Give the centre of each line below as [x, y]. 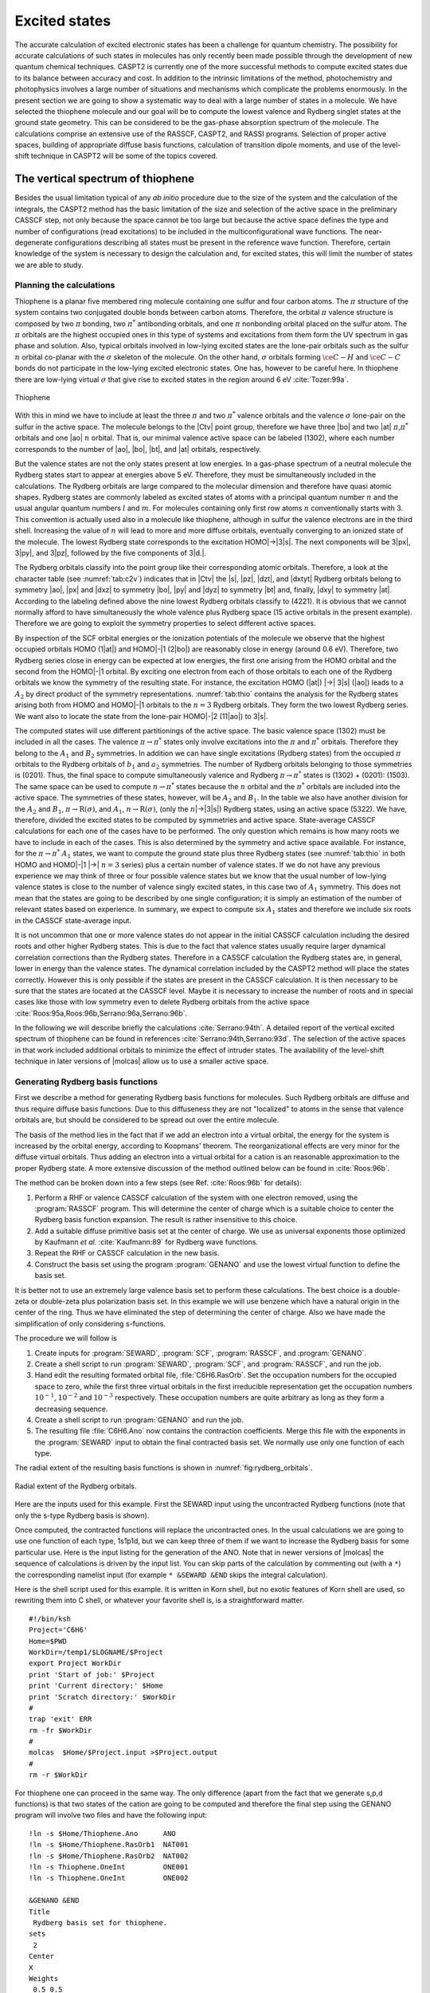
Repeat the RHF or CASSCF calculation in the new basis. [127, 1253]
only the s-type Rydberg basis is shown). [82, 1515]
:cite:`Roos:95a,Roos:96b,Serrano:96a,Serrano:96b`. [101, 1013]
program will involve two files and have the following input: [111, 1815]
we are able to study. [49, 265]
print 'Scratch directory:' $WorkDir [103, 1697]
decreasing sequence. [71, 1409]
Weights [44, 1978]
